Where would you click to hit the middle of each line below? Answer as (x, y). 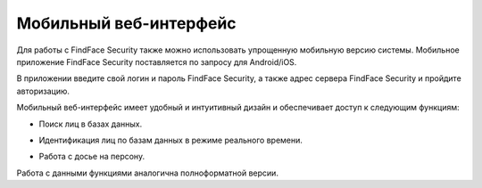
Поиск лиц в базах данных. (91, 124)
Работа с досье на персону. (92, 157)
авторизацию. (43, 91)
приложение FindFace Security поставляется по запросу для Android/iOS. (157, 61)
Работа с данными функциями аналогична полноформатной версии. (147, 173)
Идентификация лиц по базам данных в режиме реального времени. (171, 140)
